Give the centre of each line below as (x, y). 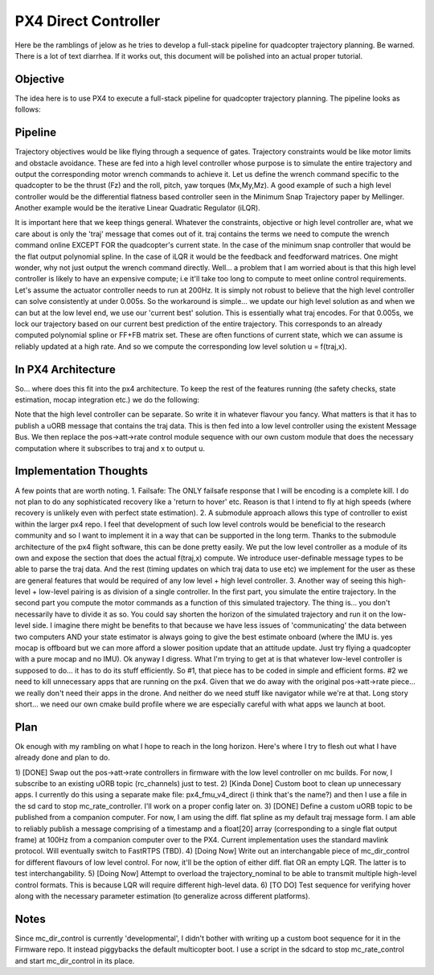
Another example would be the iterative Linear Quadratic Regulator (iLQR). (137, 208)
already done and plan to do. (62, 758)
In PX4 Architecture (65, 369)
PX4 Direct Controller (88, 21)
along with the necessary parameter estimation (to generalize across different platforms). (163, 895)
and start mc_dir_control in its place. (75, 961)
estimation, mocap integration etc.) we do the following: (107, 400)
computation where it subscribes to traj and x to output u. (110, 448)
